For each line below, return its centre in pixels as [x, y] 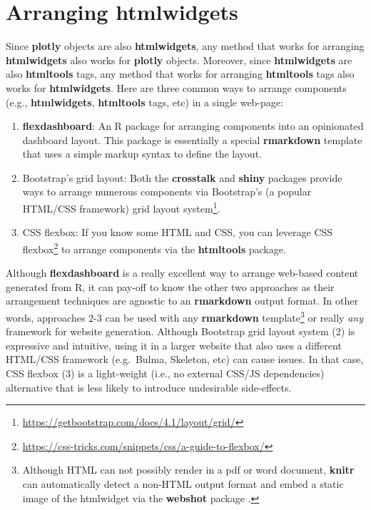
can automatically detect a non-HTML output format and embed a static [183, 483]
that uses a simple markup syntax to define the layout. [142, 154]
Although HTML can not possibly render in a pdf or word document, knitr [188, 470]
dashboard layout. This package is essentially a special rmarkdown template [192, 139]
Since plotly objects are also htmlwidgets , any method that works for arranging [185, 46]
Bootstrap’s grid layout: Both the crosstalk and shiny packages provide [182, 177]
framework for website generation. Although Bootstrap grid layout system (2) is [181, 331]
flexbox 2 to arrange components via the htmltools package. [154, 248]
